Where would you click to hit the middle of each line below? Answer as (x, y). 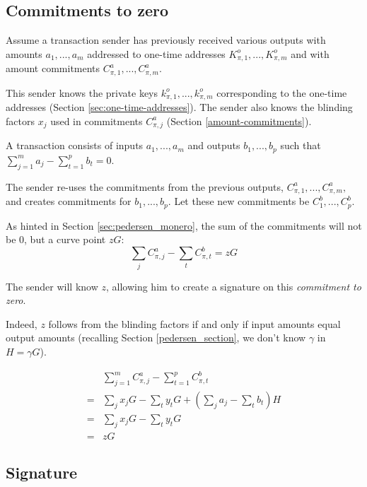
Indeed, (22, 323)
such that (301, 145)
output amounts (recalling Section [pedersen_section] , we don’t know (156, 338)
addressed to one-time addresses (156, 53)
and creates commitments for (69, 201)
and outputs (214, 145)
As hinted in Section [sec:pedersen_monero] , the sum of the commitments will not (184, 225)
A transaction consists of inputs (75, 145)
